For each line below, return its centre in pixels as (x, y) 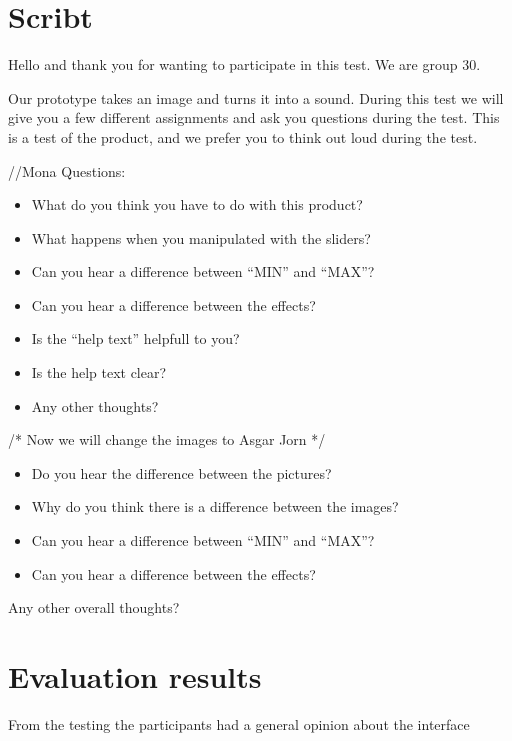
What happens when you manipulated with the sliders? (201, 237)
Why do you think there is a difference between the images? (215, 506)
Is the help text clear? (99, 372)
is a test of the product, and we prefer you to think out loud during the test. (243, 136)
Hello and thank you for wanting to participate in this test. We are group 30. (244, 64)
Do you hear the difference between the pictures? (181, 472)
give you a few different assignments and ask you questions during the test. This (254, 117)
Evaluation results (135, 676)
